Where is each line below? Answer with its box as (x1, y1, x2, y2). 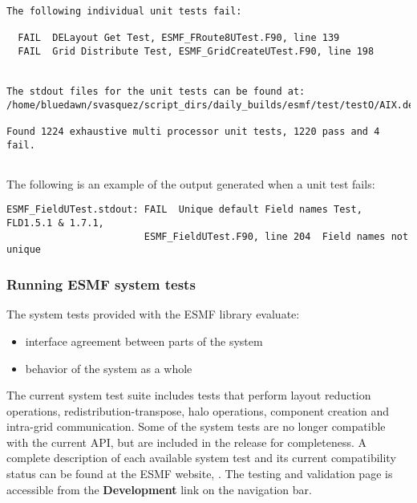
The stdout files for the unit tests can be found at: (6, 85, 306, 97)
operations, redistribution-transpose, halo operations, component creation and (6, 402, 390, 419)
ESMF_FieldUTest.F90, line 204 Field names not (144, 230, 409, 242)
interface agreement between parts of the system (25, 332, 263, 349)
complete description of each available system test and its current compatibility (6, 449, 396, 466)
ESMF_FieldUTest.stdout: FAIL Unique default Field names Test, (6, 204, 362, 216)
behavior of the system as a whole (25, 359, 192, 376)
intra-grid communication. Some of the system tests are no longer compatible (6, 418, 386, 435)
